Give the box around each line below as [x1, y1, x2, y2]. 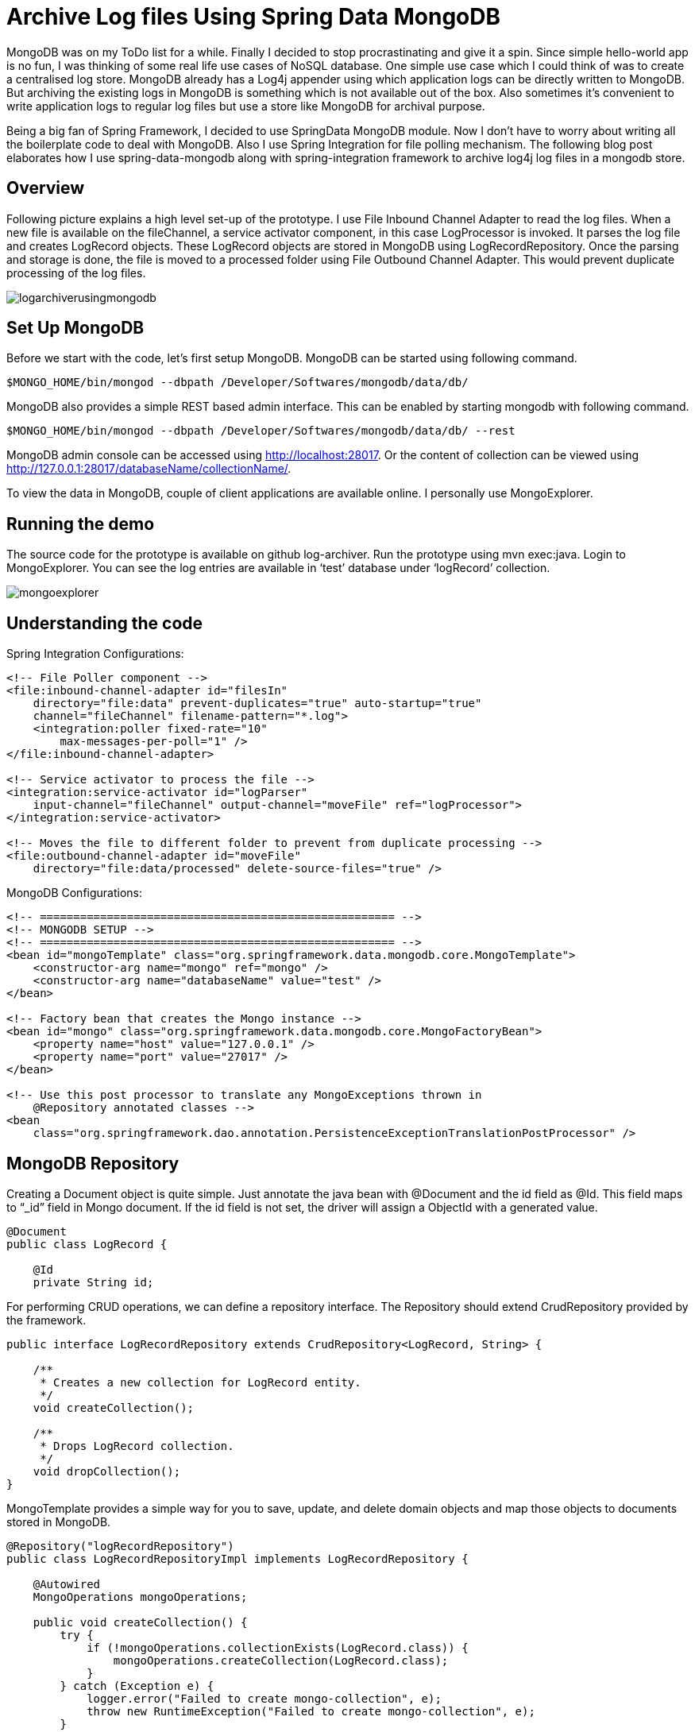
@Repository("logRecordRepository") [6, 1539, 234, 1552]
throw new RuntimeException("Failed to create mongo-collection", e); [87, 1704, 535, 1718]
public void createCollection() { [33, 1615, 248, 1629]
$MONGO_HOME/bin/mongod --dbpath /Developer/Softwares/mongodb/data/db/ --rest [6, 424, 515, 438]
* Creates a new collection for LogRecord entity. [40, 1375, 361, 1389]
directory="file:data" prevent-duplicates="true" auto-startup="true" [33, 697, 482, 710]
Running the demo [6, 513, 155, 534]
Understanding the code [6, 613, 203, 633]
